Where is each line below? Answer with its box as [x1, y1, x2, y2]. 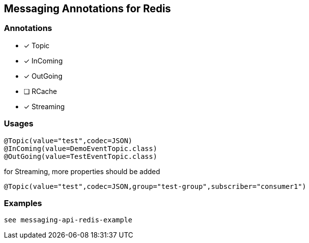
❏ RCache [24, 87, 57, 95]
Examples [4, 198, 42, 208]
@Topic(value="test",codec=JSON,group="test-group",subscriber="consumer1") [4, 182, 307, 190]
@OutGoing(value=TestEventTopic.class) [4, 152, 157, 160]
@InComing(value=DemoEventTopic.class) [4, 144, 157, 152]
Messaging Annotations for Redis [4, 2, 171, 15]
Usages [4, 119, 33, 129]
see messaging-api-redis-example [4, 216, 133, 224]
